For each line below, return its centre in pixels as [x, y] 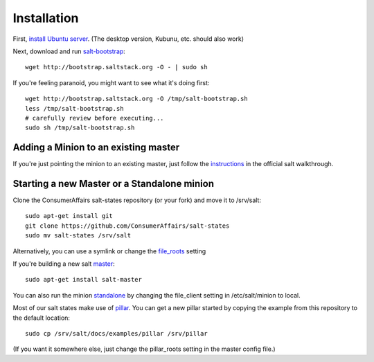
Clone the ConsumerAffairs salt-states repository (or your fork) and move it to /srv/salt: [137, 200]
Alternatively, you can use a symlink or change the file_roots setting [109, 251]
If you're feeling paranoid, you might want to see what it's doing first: [111, 82]
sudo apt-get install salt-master [83, 280]
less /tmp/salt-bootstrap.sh [74, 108]
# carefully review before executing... [95, 118]
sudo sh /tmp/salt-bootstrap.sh [80, 128]
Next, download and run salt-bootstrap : [69, 51]
